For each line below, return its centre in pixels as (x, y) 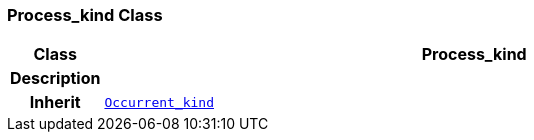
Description (55, 78)
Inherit (55, 102)
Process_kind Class (85, 15)
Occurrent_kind (159, 102)
